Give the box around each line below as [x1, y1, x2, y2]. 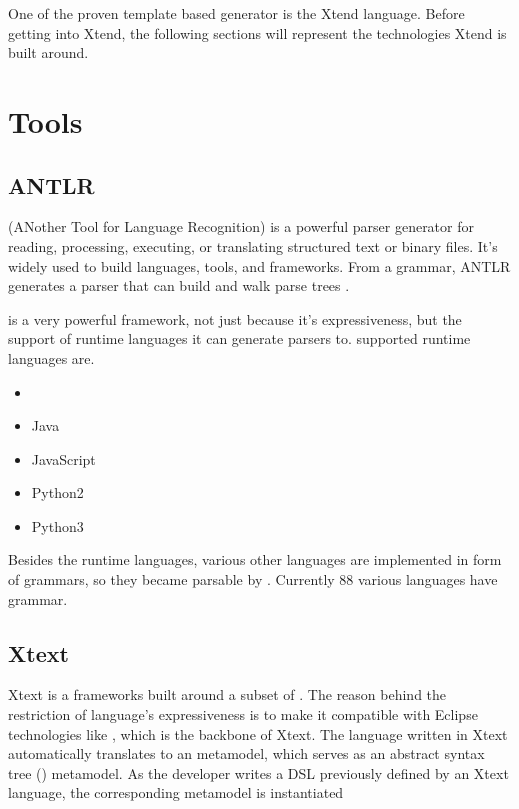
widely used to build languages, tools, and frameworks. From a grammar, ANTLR [8, 255, 511, 276]
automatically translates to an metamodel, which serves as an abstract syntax [8, 743, 485, 764]
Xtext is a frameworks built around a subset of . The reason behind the [8, 684, 447, 705]
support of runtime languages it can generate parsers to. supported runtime [8, 328, 471, 349]
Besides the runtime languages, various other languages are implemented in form [8, 549, 502, 570]
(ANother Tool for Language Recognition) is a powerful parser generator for [8, 216, 474, 237]
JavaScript [31, 448, 96, 469]
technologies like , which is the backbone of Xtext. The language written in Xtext [8, 723, 508, 744]
